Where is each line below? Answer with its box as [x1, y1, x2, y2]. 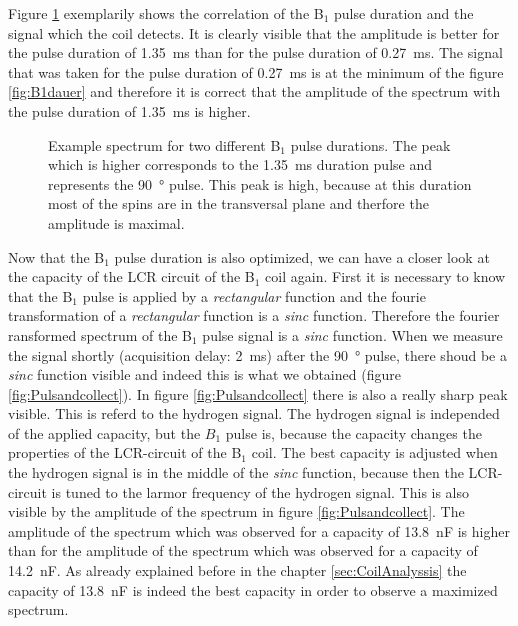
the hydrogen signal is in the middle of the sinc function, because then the [8, 462, 464, 483]
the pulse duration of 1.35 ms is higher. [8, 100, 251, 121]
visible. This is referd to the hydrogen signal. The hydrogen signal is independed [8, 403, 500, 424]
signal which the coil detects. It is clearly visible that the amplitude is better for [8, 22, 500, 43]
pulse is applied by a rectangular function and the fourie [82, 285, 426, 306]
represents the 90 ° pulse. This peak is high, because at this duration [48, 173, 472, 194]
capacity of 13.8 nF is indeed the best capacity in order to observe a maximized [8, 579, 498, 600]
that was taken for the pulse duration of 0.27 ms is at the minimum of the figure [8, 61, 504, 82]
